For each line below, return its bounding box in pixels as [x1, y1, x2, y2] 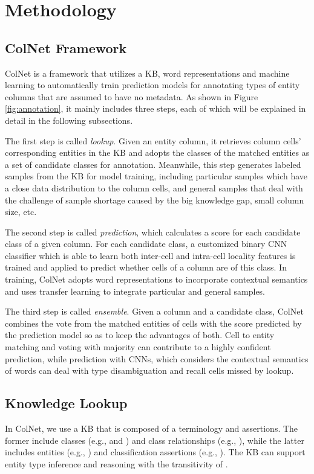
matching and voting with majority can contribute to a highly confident [5, 341, 271, 353]
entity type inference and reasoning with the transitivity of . [5, 457, 228, 470]
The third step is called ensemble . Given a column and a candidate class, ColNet [5, 305, 304, 318]
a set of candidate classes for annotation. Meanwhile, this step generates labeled [5, 158, 301, 170]
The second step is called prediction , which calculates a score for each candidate [5, 225, 301, 238]
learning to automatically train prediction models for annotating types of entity [5, 78, 300, 91]
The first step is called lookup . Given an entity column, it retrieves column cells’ [5, 134, 301, 147]
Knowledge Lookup [5, 394, 128, 412]
